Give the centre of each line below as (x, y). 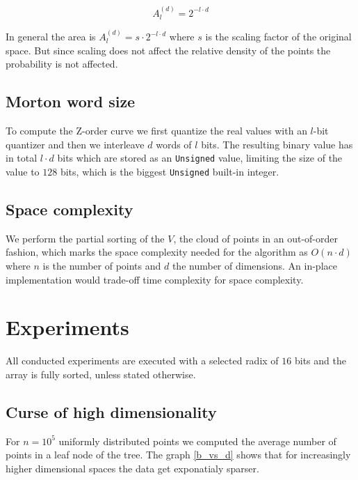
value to (23, 171)
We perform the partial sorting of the (85, 238)
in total (22, 158)
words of (174, 144)
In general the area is (51, 37)
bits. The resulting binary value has (277, 144)
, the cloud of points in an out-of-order (256, 238)
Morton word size (71, 101)
